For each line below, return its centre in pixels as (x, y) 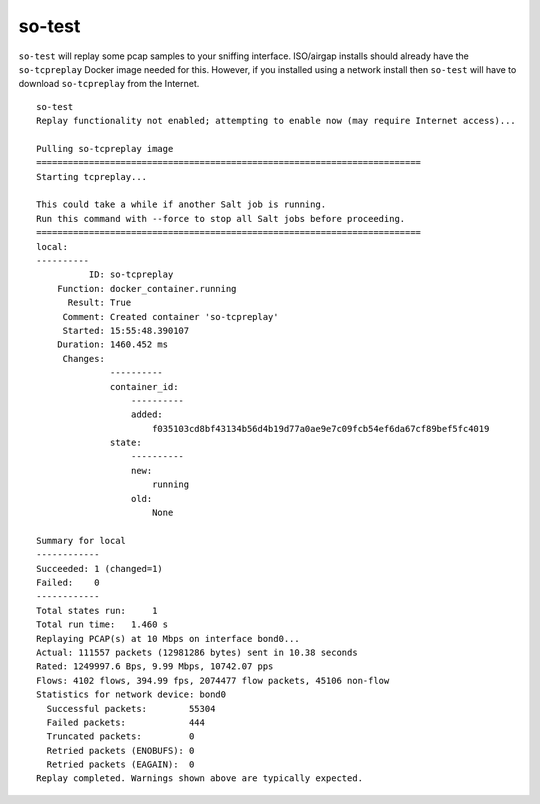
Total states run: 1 (97, 610)
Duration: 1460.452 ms (112, 344)
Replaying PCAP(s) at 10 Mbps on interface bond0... (168, 638)
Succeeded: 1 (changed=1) (100, 568)
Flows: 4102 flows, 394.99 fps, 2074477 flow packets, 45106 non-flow (213, 680)
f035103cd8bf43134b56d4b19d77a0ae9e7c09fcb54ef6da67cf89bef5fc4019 (320, 428)
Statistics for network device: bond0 (131, 694)
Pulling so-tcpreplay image (105, 148)
